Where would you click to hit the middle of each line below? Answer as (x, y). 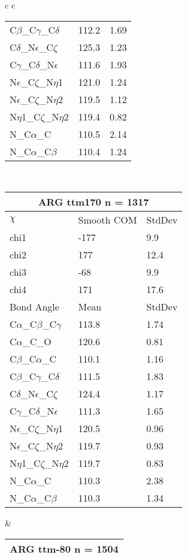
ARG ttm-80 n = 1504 (64, 548)
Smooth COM (108, 220)
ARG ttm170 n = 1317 (93, 202)
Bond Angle (34, 307)
